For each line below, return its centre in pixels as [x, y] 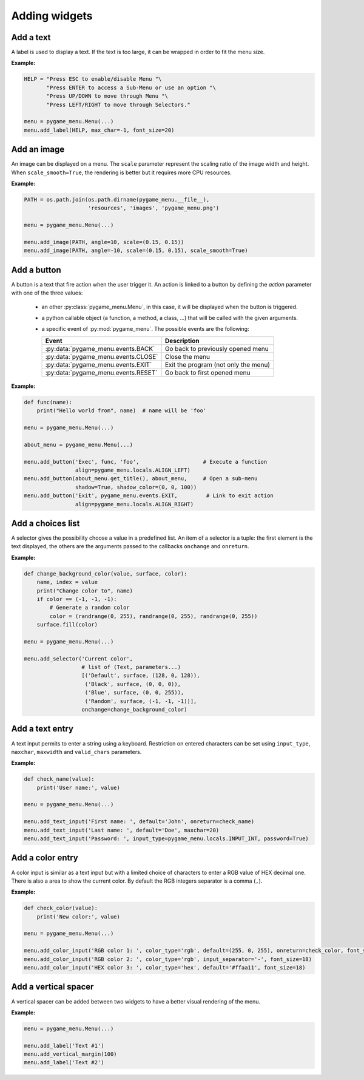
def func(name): [48, 402]
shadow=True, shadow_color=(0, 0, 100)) [136, 487]
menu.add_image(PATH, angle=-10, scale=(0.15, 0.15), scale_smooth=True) [136, 251]
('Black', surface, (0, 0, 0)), [133, 684]
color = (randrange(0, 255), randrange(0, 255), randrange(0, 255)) [153, 616]
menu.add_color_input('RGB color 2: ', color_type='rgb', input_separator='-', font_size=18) [168, 959]
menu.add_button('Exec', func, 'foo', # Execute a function [146, 462]
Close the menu [187, 356]
